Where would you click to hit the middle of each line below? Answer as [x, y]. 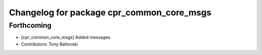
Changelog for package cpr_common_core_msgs [110, 12]
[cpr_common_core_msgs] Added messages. [66, 37]
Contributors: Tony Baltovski [49, 44]
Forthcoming [30, 25]
